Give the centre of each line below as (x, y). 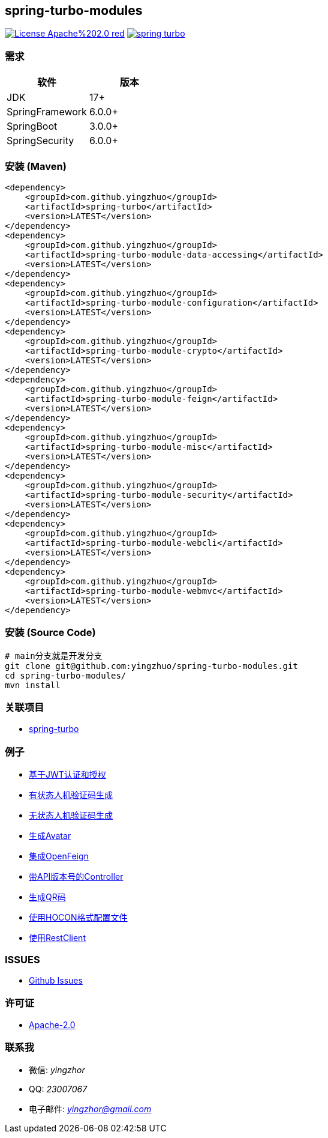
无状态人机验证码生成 (71, 816)
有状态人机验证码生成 (71, 795)
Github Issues (56, 980)
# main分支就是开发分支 (54, 655)
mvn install (33, 685)
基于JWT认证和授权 (67, 775)
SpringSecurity (40, 141)
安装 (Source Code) (50, 633)
